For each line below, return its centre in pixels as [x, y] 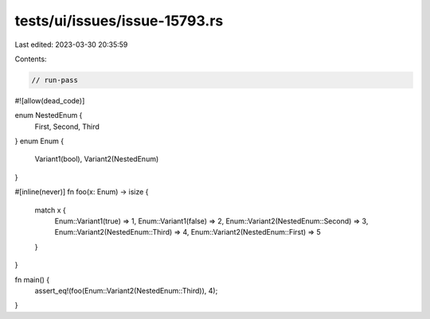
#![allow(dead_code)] [50, 100]
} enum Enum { [39, 141]
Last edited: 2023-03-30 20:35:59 [71, 45]
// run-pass [55, 80]
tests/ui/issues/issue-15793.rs [119, 21]
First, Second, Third [67, 126]
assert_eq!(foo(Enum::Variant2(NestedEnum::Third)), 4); [126, 290]
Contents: [31, 59]
